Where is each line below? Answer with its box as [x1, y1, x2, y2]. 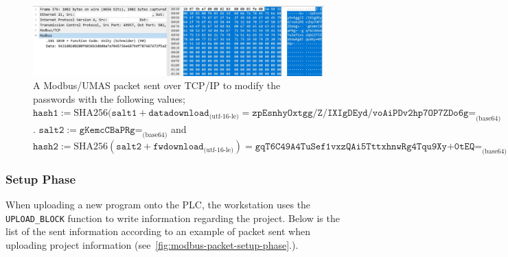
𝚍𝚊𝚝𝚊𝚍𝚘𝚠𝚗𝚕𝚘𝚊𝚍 [148, 108, 209, 119]
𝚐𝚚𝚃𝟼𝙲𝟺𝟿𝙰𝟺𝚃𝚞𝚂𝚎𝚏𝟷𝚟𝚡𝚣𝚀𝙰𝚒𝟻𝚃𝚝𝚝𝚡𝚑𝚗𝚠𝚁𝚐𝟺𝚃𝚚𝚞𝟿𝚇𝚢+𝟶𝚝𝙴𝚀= [255, 142, 483, 152]
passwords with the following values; [33, 91, 186, 106]
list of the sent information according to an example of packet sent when [5, 224, 311, 238]
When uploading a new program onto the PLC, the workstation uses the [5, 197, 311, 212]
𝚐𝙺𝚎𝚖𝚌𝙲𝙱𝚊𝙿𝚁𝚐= [79, 125, 143, 136]
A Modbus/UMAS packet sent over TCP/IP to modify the [33, 78, 281, 93]
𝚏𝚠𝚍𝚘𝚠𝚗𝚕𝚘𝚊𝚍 [153, 142, 204, 152]
